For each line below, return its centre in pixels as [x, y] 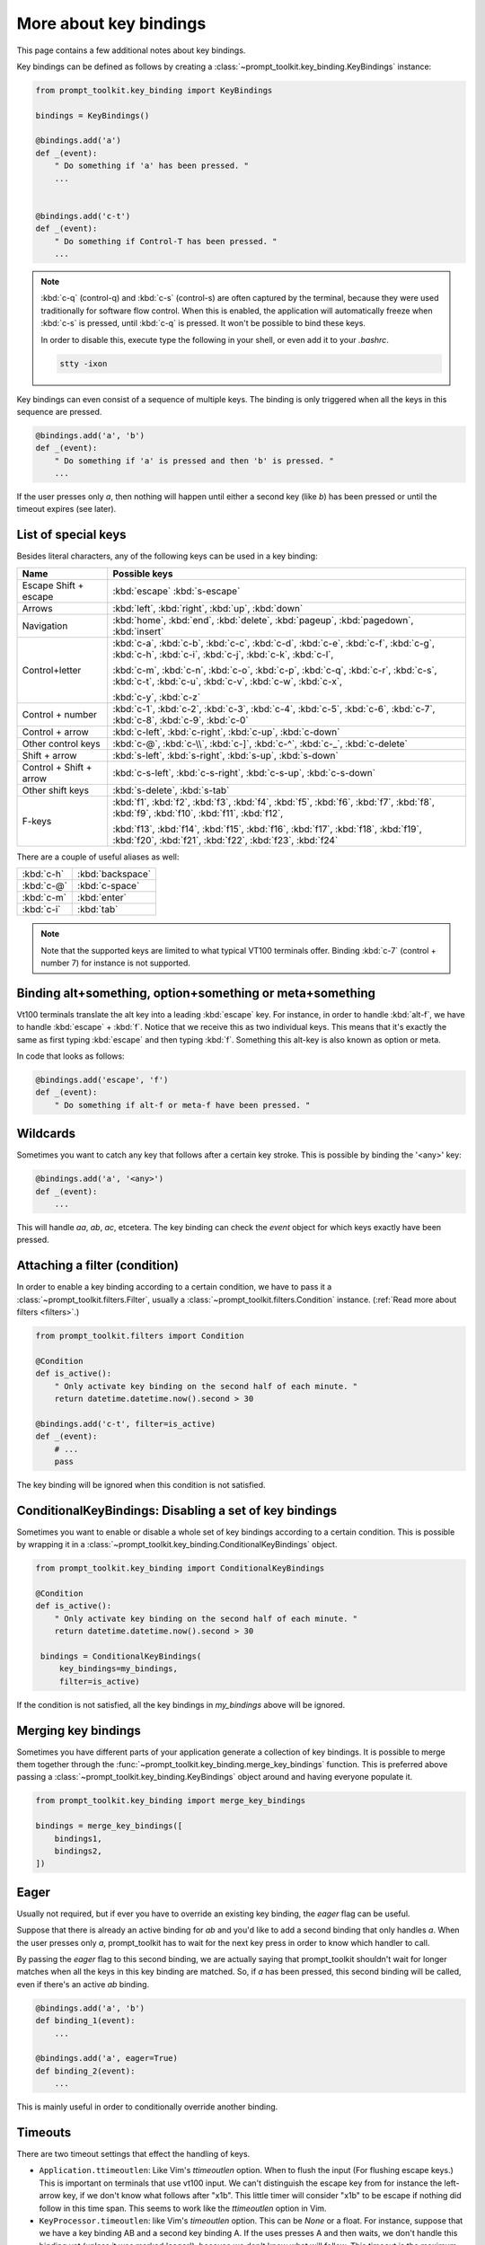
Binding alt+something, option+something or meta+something [196, 993]
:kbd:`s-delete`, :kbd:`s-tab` [171, 790]
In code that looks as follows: [71, 1056]
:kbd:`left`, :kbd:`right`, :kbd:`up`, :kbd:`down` [208, 608]
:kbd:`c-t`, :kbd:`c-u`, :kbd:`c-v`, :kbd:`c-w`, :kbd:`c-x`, [228, 681]
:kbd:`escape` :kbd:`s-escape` [176, 591]
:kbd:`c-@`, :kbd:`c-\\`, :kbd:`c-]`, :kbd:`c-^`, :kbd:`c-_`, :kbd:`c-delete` [260, 744]
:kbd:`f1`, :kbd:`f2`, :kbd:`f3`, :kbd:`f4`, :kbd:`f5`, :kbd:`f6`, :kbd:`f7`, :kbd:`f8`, [274, 802]
